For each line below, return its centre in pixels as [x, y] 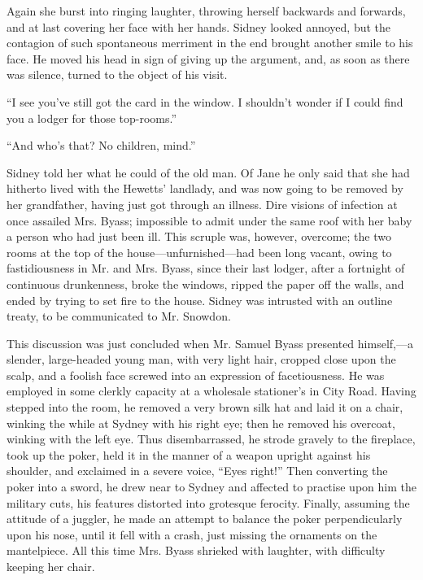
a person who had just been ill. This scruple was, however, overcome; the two [199, 236]
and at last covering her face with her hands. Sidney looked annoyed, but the [199, 26]
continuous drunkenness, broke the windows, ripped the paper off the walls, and [205, 283]
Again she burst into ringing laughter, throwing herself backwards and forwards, [206, 11]
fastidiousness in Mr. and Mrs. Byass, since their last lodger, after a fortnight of [206, 268]
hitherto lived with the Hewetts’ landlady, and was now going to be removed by [205, 188]
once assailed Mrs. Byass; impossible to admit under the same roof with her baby [209, 220]
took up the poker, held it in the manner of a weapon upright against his [189, 454]
